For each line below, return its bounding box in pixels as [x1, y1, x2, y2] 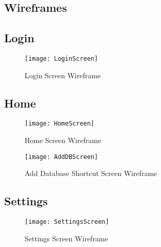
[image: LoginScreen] [25, 55, 98, 62]
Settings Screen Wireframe [25, 233, 108, 243]
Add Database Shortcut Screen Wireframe [25, 168, 157, 179]
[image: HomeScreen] [25, 120, 95, 128]
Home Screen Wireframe [25, 135, 102, 146]
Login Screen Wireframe [25, 69, 101, 80]
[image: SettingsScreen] [25, 218, 109, 226]
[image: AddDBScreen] [25, 153, 98, 161]
